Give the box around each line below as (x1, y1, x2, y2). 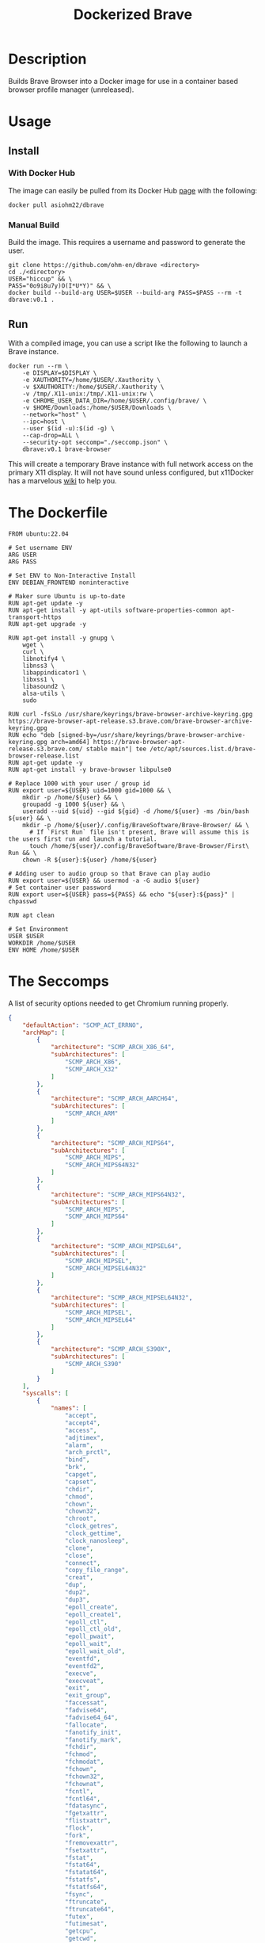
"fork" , (64, 1831, 90, 1839)
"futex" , (64, 1912, 93, 1921)
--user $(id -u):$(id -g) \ (22, 424, 115, 433)
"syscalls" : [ (22, 1389, 69, 1398)
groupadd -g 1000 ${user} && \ (22, 800, 126, 808)
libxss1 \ (22, 675, 55, 683)
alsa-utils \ (22, 689, 66, 697)
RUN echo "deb (8, 731, 55, 739)
